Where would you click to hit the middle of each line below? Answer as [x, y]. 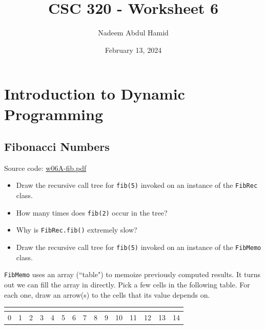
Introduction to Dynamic [95, 94]
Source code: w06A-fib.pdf [45, 168]
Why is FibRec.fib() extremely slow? [77, 230]
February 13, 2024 [133, 50]
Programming [54, 114]
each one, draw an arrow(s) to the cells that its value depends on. [107, 294]
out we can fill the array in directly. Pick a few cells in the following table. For [127, 284]
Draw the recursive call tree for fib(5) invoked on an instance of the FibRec [137, 185]
